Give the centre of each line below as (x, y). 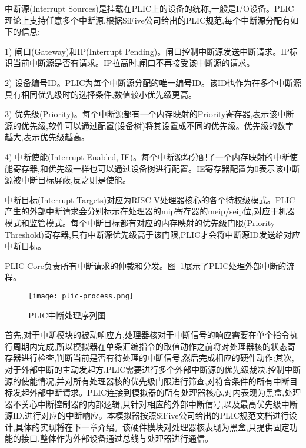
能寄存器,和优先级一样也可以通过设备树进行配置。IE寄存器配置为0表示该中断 (152, 168)
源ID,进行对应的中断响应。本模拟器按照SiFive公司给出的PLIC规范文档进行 (147, 415)
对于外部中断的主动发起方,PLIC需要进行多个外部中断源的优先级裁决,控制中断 (153, 369)
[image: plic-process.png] (81, 296)
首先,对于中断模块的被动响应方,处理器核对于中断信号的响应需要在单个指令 (147, 335)
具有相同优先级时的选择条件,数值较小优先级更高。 (101, 94)
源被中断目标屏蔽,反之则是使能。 (68, 180)
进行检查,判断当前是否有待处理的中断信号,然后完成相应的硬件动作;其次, (157, 358)
